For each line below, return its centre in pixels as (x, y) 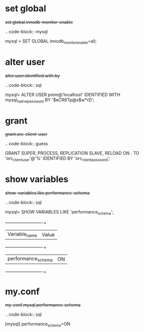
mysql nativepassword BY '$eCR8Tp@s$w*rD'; (50, 100)
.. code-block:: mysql (26, 31)
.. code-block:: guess (26, 144)
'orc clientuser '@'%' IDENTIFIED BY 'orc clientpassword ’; (58, 159)
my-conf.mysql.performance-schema (43, 305)
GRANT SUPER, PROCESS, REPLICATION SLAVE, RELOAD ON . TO (72, 153)
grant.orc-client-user (26, 134)
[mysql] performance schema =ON (38, 325)
